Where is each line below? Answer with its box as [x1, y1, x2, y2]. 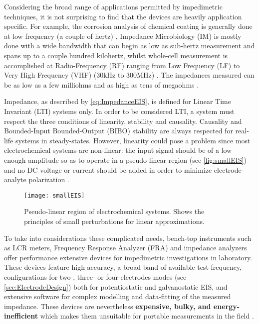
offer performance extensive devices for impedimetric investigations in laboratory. [4, 252, 253, 262]
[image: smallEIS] [24, 192, 85, 199]
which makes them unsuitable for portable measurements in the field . [40, 311, 254, 321]
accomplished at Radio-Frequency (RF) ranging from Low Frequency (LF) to [4, 60, 240, 70]
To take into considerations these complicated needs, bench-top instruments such [4, 232, 252, 243]
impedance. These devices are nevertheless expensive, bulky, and [4, 301, 211, 311]
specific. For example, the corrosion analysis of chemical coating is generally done [4, 21, 253, 31]
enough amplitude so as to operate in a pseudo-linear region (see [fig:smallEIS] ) [4, 154, 247, 165]
